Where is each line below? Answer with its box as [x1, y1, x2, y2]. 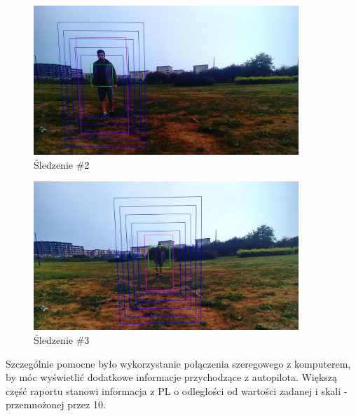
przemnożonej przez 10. [6, 397, 106, 412]
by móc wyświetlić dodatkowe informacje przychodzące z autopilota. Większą [6, 370, 338, 384]
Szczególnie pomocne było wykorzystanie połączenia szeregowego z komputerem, [6, 356, 351, 370]
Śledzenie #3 [34, 332, 90, 347]
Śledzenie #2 [34, 157, 90, 172]
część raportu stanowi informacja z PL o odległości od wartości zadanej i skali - [6, 383, 348, 398]
